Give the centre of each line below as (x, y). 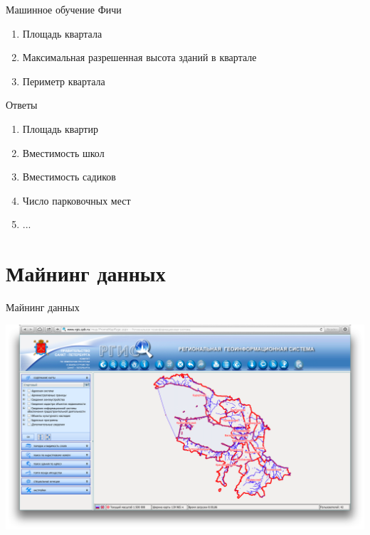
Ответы (22, 105)
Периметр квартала (64, 81)
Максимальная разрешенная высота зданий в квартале (139, 57)
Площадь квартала (62, 33)
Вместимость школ (63, 152)
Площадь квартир (60, 128)
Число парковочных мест (76, 200)
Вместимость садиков (69, 177)
